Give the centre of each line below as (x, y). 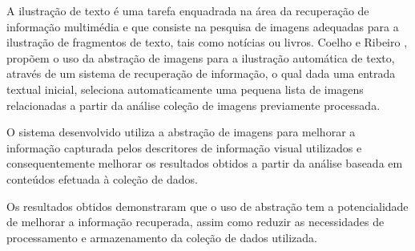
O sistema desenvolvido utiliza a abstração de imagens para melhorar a (181, 132)
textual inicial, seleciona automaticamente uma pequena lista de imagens (185, 89)
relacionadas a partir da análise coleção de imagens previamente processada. (193, 105)
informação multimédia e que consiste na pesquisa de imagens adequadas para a (203, 26)
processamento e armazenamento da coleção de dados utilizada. (162, 237)
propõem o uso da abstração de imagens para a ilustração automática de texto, (201, 57)
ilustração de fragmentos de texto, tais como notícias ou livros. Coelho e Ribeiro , (207, 42)
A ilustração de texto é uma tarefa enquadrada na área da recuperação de (188, 10)
